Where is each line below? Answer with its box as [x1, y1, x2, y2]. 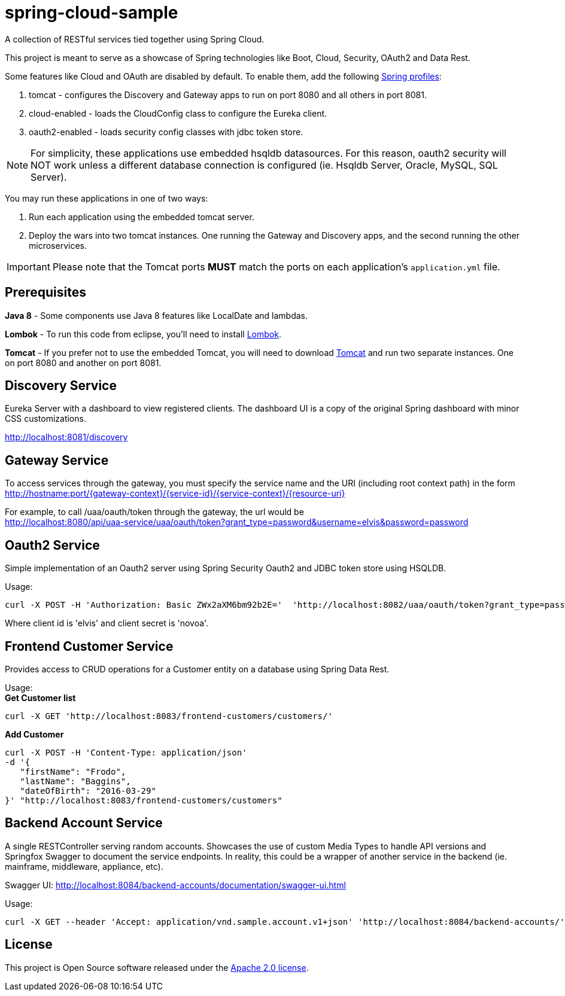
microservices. [29, 240, 87, 251]
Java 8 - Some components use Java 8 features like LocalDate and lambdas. [5, 310, 308, 321]
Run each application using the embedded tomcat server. [29, 211, 254, 222]
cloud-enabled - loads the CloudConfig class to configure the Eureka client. [29, 108, 327, 118]
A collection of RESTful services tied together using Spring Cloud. [5, 33, 265, 44]
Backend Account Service [5, 815, 163, 831]
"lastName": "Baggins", [20, 776, 131, 786]
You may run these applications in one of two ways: [5, 193, 208, 203]
